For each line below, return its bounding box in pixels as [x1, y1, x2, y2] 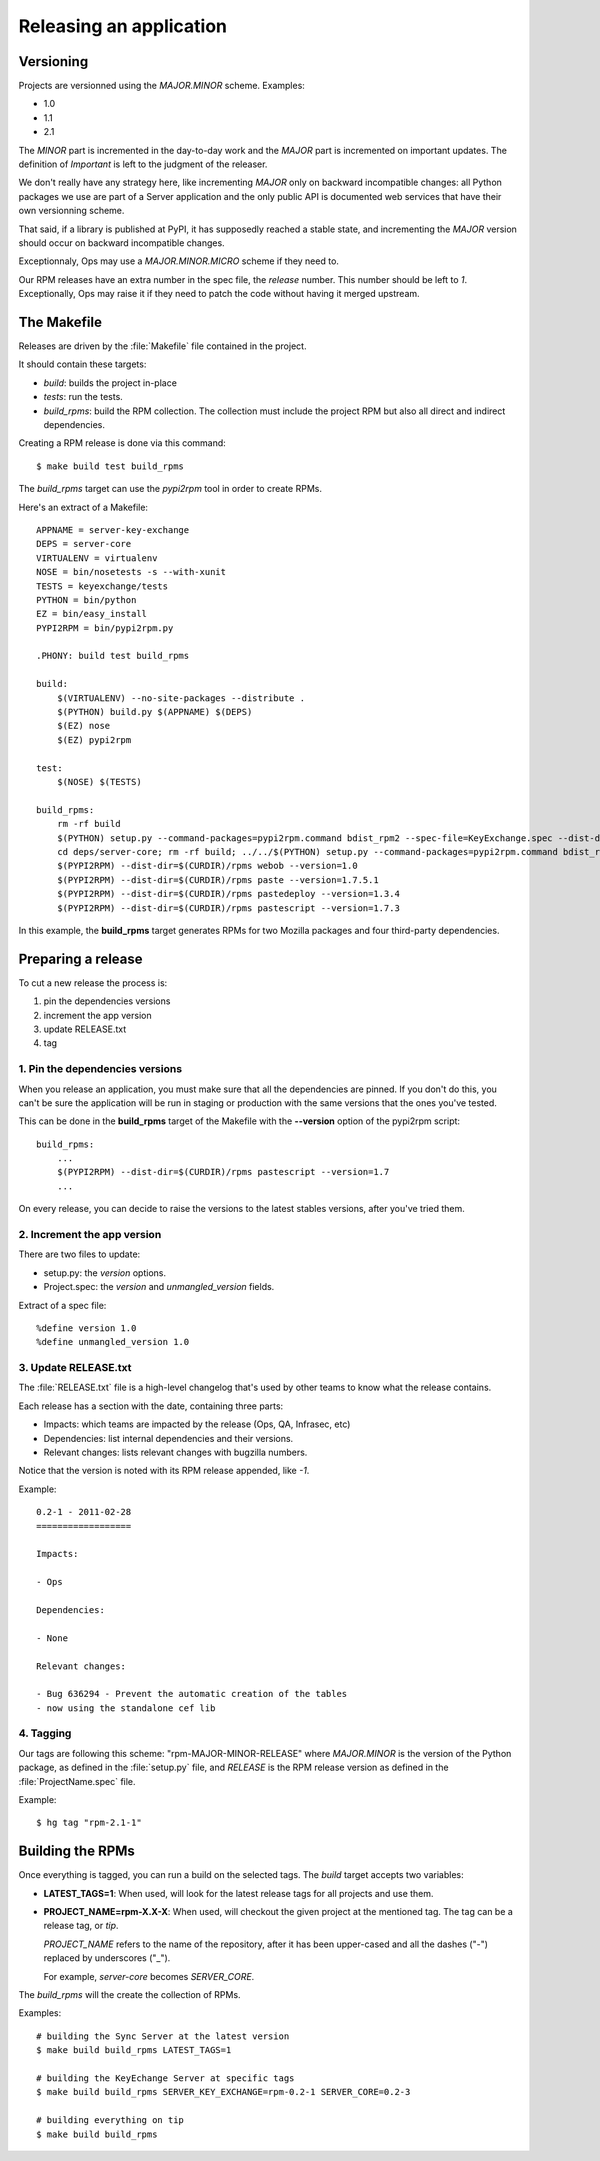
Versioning [18, 53, 89, 70]
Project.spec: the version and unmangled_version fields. [43, 1281, 275, 1293]
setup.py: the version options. [43, 1266, 167, 1279]
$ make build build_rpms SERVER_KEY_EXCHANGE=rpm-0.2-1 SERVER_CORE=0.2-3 [36, 2086, 411, 2098]
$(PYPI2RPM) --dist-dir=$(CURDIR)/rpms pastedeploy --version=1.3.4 [56, 888, 400, 900]
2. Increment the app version [18, 1228, 162, 1241]
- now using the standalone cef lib [36, 1702, 216, 1714]
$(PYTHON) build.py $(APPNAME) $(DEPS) [56, 706, 253, 718]
